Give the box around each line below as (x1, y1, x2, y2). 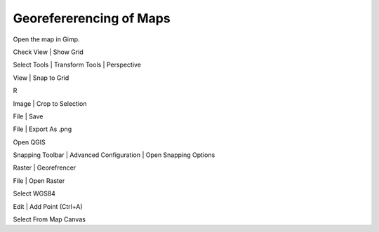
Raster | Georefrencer (13, 163, 77, 172)
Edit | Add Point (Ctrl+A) (13, 202, 84, 210)
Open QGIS (13, 137, 46, 146)
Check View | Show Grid (13, 48, 84, 56)
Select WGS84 (13, 189, 56, 198)
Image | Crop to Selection (13, 99, 87, 108)
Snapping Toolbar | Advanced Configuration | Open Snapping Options (13, 151, 215, 159)
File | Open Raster (13, 176, 65, 185)
